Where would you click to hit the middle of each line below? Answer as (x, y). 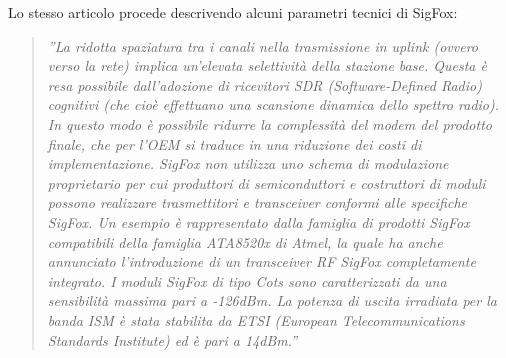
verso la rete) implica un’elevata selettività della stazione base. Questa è (267, 65)
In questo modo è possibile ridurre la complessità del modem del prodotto (269, 123)
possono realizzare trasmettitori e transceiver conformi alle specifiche (257, 202)
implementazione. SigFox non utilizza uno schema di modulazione (248, 163)
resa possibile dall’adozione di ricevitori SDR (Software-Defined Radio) (264, 84)
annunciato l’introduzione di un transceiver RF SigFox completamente (261, 261)
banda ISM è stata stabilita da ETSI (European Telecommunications (256, 319)
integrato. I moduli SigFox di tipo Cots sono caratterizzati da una (247, 280)
